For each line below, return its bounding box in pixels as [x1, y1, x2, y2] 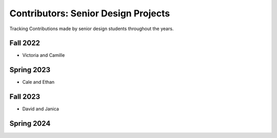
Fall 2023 [9, 93, 41, 101]
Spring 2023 [9, 65, 51, 74]
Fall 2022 [9, 39, 41, 48]
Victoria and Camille [22, 52, 65, 58]
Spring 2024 [9, 119, 51, 128]
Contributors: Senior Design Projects [9, 8, 170, 19]
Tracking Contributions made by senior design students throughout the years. [9, 26, 174, 32]
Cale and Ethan [22, 79, 55, 85]
